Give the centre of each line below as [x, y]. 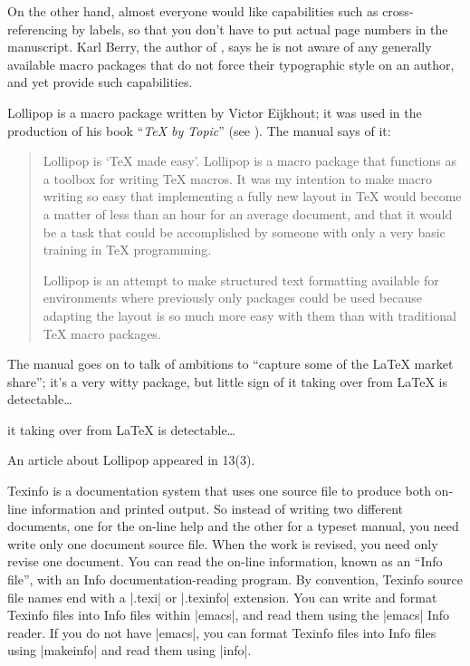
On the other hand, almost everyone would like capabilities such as [193, 11]
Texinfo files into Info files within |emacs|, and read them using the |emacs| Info [229, 615]
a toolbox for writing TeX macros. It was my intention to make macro [238, 178]
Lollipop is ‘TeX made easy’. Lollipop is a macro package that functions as [249, 161]
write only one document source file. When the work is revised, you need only [223, 543]
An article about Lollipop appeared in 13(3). [131, 460]
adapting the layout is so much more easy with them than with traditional [249, 315]
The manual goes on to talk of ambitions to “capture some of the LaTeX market [230, 364]
